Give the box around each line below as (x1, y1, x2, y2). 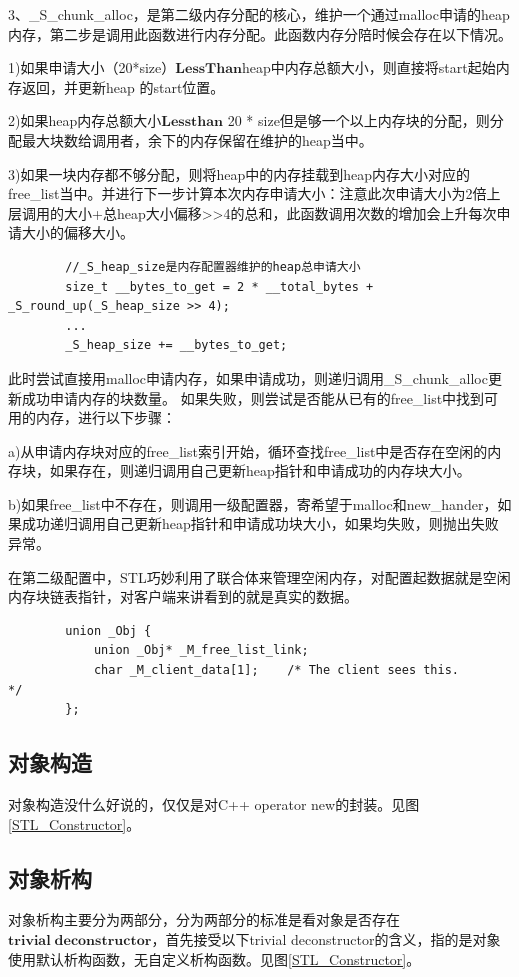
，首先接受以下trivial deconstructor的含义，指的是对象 (151, 929, 501, 949)
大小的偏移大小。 (21, 222, 134, 243)
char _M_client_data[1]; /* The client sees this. (93, 663, 460, 678)
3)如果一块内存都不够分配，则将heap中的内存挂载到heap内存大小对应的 (8, 163, 471, 184)
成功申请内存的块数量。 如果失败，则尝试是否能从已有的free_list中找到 (21, 387, 485, 408)
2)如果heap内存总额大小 (8, 110, 162, 131)
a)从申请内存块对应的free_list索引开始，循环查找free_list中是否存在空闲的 (8, 440, 488, 461)
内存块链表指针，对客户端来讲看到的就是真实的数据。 (8, 586, 358, 607)
